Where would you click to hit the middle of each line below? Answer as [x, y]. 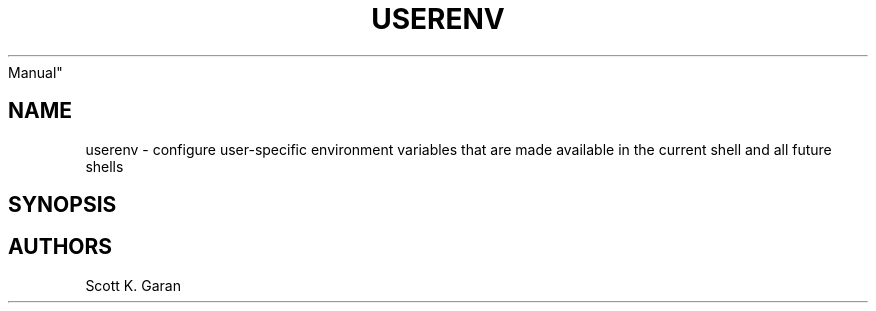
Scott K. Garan [133, 285]
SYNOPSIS [62, 205]
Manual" [35, 72]
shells [104, 166]
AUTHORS [60, 247]
